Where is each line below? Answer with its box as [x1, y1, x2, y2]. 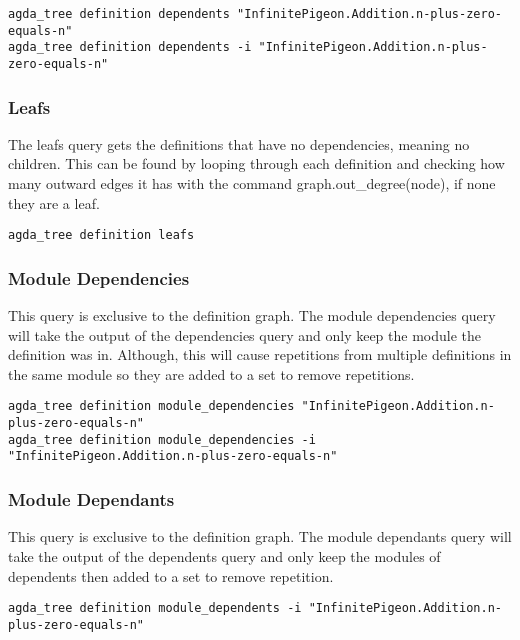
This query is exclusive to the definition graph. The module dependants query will [8, 526, 512, 547]
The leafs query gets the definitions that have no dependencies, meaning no [8, 133, 470, 154]
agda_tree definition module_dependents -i [8, 601, 302, 616]
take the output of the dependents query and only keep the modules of [8, 545, 441, 566]
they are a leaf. [8, 192, 100, 213]
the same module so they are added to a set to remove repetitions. [8, 363, 415, 384]
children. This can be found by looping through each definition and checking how [8, 153, 505, 174]
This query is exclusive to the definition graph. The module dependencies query [8, 305, 496, 326]
